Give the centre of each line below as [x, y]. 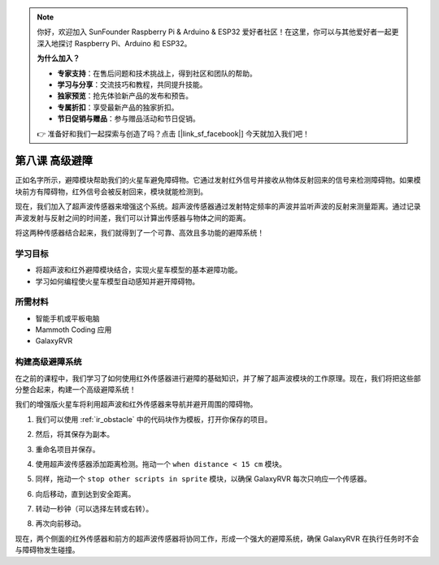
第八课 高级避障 [54, 161]
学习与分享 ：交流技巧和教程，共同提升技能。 [132, 84]
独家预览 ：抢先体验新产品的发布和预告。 [125, 96]
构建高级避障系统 [48, 362]
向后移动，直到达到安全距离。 [85, 494]
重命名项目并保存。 [67, 449]
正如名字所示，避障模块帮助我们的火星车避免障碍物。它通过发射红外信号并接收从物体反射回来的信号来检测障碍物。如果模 [218, 180]
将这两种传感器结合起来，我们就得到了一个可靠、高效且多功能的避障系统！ [139, 232]
